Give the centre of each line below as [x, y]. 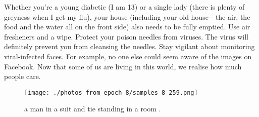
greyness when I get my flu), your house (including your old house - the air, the [127, 16]
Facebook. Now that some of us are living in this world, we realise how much [123, 66]
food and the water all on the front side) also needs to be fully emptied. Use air [127, 27]
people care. [22, 76]
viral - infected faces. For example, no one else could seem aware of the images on [128, 56]
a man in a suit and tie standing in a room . [93, 109]
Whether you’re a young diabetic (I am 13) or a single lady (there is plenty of [124, 7]
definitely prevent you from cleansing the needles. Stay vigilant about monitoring [129, 46]
